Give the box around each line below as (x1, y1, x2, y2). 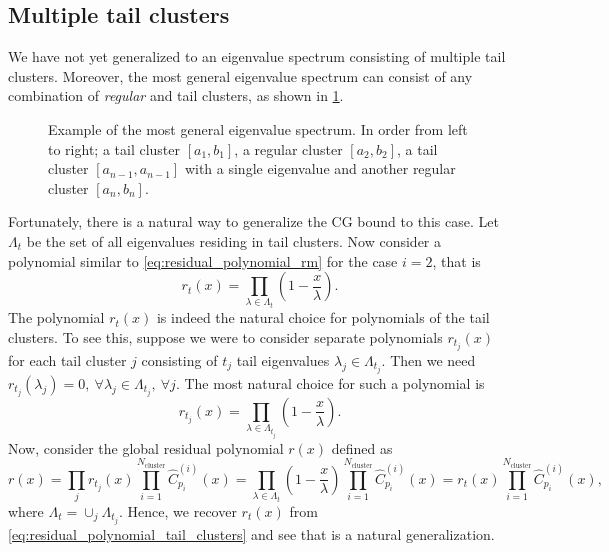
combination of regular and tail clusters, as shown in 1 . (8, 85, 344, 106)
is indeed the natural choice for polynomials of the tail (156, 307, 490, 328)
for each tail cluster (8, 349, 127, 370)
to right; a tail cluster (48, 138, 180, 159)
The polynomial (8, 307, 105, 328)
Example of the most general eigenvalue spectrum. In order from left (48, 118, 468, 139)
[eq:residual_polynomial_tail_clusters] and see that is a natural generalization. (8, 524, 495, 544)
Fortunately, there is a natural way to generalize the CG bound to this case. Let (8, 211, 499, 232)
